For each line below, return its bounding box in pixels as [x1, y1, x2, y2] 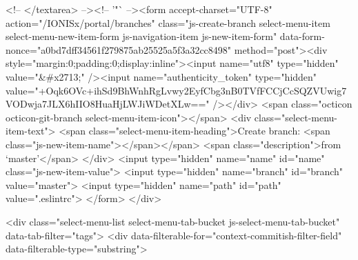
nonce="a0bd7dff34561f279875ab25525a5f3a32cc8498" [6, 42, 232, 57]
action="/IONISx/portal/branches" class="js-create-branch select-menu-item [6, 15, 330, 30]
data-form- [279, 29, 325, 43]
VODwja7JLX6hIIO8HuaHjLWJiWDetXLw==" [6, 97, 210, 111]
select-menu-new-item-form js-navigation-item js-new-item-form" [6, 29, 277, 43]
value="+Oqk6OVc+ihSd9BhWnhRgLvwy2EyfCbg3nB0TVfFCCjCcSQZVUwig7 [6, 83, 347, 97]
